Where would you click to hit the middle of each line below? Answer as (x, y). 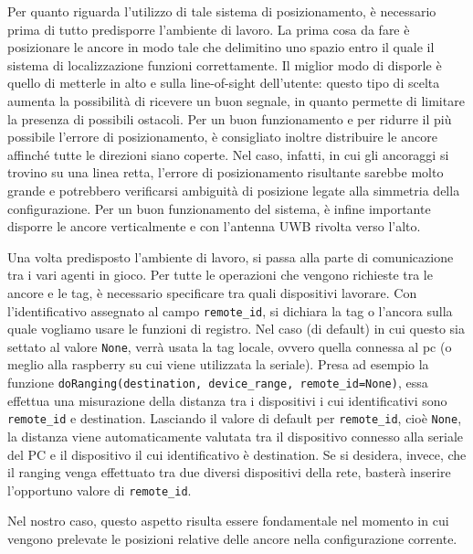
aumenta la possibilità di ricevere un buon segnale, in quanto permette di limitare (236, 100)
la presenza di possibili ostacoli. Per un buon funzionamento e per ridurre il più (230, 118)
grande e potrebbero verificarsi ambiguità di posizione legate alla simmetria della (234, 190)
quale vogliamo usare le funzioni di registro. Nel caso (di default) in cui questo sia (236, 329)
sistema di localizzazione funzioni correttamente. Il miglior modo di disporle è (225, 64)
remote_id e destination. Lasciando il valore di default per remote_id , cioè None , (235, 418)
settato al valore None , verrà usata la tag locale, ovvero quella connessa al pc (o (230, 346)
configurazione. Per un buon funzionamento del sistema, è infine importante (219, 208)
